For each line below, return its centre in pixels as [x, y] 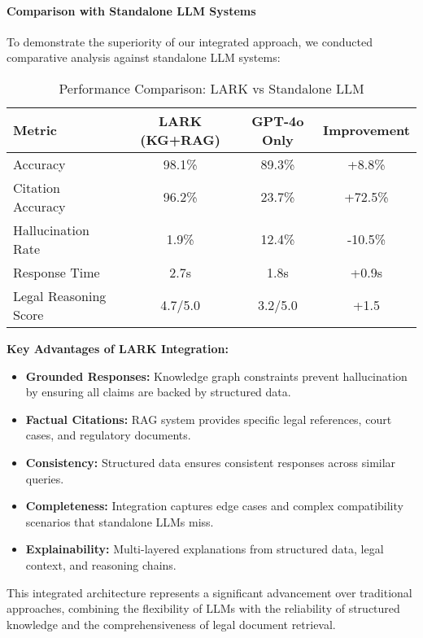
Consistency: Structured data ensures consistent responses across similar [211, 462]
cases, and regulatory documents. [108, 435]
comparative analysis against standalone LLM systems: [144, 57]
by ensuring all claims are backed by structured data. [158, 392]
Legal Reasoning [60, 295]
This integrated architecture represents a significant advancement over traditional [209, 592]
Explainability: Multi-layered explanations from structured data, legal [205, 549]
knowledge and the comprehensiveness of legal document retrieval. [171, 624]
